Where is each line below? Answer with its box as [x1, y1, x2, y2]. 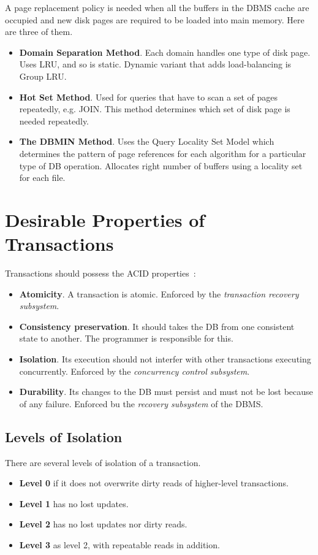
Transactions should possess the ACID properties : [5, 267, 196, 280]
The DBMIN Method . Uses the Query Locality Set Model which [19, 135, 274, 148]
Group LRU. [19, 69, 67, 82]
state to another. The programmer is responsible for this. [19, 332, 233, 345]
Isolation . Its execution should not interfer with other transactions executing [19, 353, 311, 365]
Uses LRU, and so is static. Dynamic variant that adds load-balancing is [19, 58, 292, 71]
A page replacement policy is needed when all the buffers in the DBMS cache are [5, 1, 309, 13]
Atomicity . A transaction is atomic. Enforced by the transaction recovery [19, 287, 299, 300]
